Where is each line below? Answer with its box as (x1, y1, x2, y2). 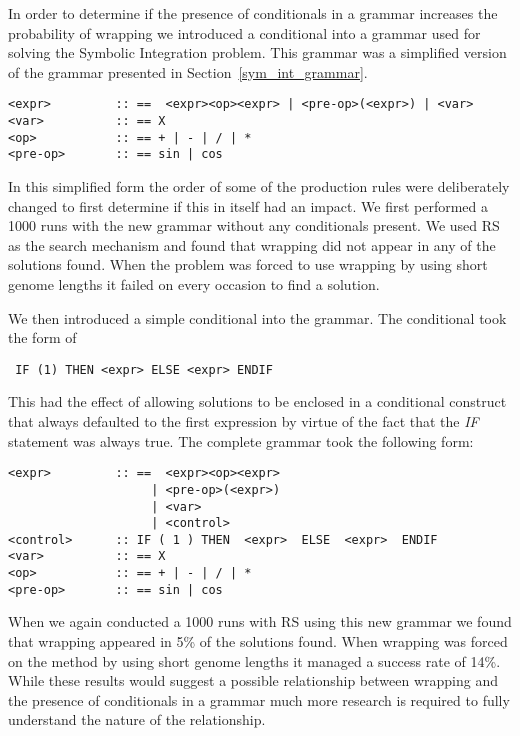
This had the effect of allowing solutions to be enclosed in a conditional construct (8, 391, 507, 412)
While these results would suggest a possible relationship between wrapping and (8, 670, 498, 691)
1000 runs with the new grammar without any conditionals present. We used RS (8, 215, 500, 236)
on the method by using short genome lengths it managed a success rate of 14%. (8, 650, 501, 671)
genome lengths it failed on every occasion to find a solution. (8, 273, 380, 294)
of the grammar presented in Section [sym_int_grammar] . (8, 61, 368, 82)
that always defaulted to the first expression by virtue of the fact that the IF (8, 411, 479, 431)
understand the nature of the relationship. (8, 709, 266, 730)
